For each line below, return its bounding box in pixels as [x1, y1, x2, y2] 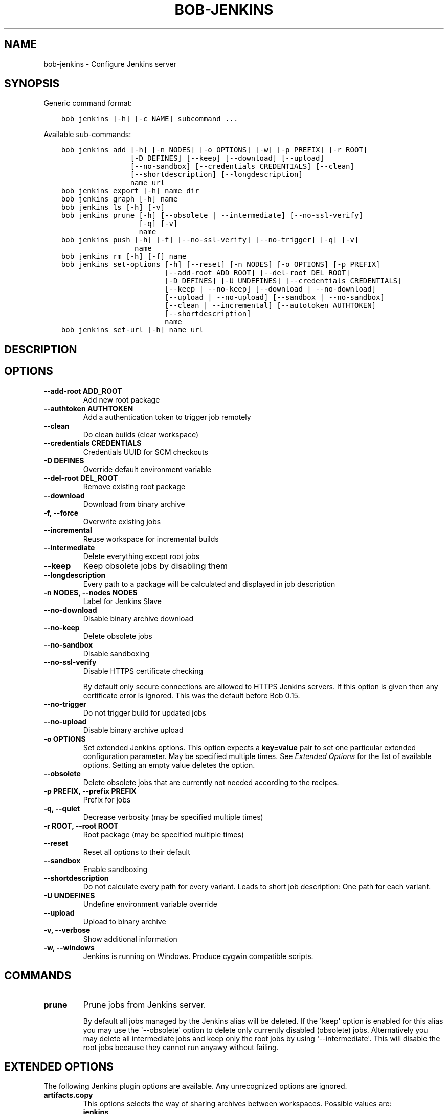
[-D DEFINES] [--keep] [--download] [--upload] [130, 154, 324, 163]
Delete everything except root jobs [83, 551, 199, 561]
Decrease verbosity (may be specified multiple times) [83, 812, 263, 821]
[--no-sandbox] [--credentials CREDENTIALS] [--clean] [130, 162, 354, 171]
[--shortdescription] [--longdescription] [130, 170, 303, 179]
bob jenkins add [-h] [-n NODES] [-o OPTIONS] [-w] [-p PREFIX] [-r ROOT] [61, 146, 368, 154]
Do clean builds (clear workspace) [83, 430, 199, 439]
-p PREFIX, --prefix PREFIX [43, 786, 137, 795]
